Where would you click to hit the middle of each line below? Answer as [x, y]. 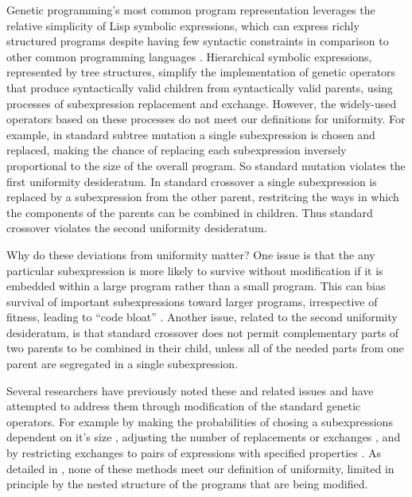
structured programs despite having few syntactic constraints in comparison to [198, 41]
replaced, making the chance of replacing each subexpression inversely [177, 150]
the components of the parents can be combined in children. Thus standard [190, 212]
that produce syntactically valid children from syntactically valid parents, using [200, 87]
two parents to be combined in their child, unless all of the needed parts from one [205, 348]
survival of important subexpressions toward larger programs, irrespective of [192, 301]
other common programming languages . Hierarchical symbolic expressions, [189, 56]
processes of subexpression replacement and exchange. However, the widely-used [202, 103]
